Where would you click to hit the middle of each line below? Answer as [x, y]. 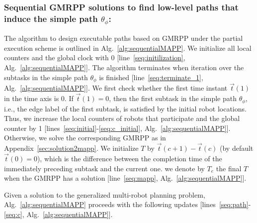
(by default [236, 148]
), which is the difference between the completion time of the [129, 158]
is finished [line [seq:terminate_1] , [151, 77]
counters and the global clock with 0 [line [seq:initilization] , [95, 57]
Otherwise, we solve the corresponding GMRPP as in [85, 138]
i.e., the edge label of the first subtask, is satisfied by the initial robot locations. [125, 108]
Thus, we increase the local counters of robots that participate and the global [122, 118]
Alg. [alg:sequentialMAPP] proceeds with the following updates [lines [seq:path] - [128, 204]
